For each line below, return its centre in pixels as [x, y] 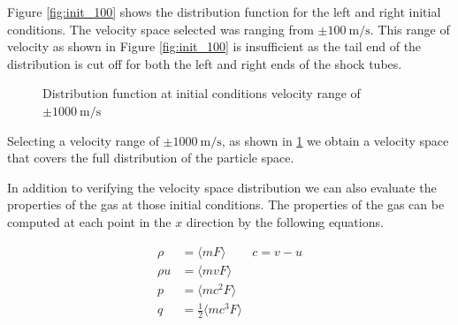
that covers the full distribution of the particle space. [151, 158]
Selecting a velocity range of [83, 140]
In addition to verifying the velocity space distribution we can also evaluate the [222, 187]
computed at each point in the [89, 221]
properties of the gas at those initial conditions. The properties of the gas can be [226, 204]
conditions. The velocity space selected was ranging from [160, 29]
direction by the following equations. [285, 221]
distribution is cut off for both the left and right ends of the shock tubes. [205, 63]
